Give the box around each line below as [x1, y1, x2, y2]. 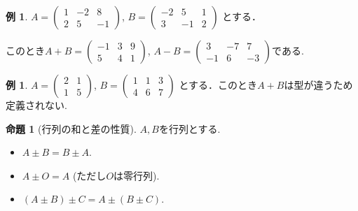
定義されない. [6, 98, 67, 112]
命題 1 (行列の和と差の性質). [6, 121, 137, 136]
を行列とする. [158, 121, 221, 136]
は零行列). [113, 168, 160, 182]
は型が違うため [284, 78, 353, 92]
